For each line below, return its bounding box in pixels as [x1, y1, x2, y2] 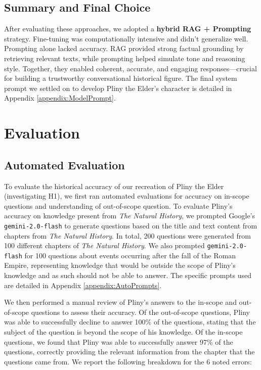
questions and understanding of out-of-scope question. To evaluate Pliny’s [4, 200, 233, 211]
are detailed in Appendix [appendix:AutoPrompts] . [4, 280, 162, 290]
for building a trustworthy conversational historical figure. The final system [4, 73, 237, 83]
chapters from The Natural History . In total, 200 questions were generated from [4, 230, 251, 241]
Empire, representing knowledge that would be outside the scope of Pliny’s [4, 260, 236, 270]
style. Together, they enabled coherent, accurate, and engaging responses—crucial [4, 63, 257, 73]
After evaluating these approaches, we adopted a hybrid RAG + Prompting [4, 23, 251, 34]
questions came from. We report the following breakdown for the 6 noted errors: [4, 356, 252, 366]
